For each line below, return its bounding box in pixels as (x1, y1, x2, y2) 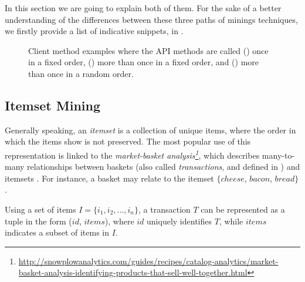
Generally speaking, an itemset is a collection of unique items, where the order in (5, 123, 296, 136)
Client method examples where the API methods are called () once (28, 44, 269, 56)
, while (219, 214, 243, 227)
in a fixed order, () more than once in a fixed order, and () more (28, 56, 259, 68)
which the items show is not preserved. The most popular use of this (5, 135, 251, 147)
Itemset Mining (5, 96, 101, 114)
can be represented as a (201, 203, 285, 215)
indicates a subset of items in (5, 226, 110, 239)
